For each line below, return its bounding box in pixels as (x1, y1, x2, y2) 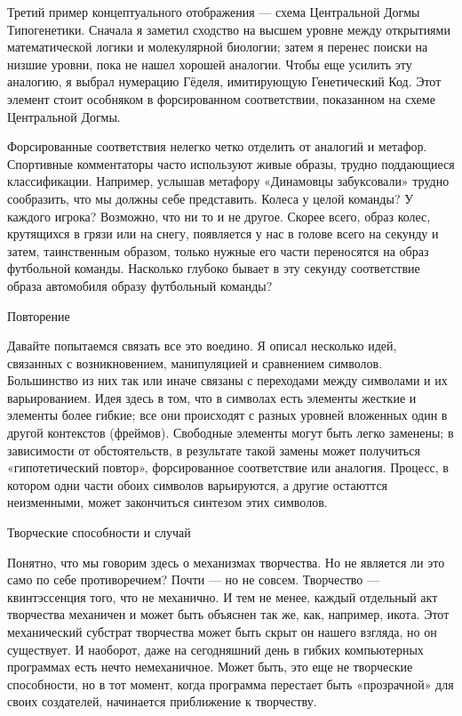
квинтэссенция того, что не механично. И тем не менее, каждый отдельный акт (7, 587, 438, 606)
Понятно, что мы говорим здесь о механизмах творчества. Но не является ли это (7, 552, 445, 571)
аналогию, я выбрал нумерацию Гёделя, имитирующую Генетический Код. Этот (7, 72, 442, 91)
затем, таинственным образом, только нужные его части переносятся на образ (7, 241, 429, 260)
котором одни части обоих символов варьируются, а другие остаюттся (7, 475, 388, 494)
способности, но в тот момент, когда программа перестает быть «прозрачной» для (7, 674, 454, 693)
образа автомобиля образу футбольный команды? (7, 276, 273, 294)
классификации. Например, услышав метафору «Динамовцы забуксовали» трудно (7, 172, 450, 190)
